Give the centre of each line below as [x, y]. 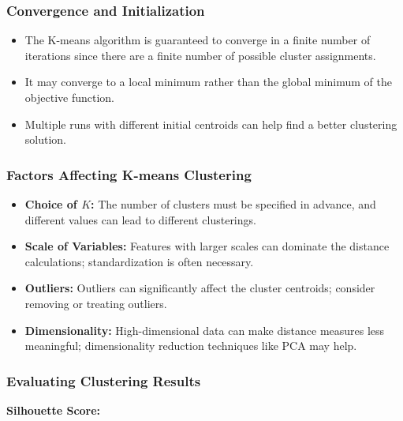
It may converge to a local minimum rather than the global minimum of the [209, 82]
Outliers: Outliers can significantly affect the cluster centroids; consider [200, 288]
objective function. [69, 97]
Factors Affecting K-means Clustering [129, 174]
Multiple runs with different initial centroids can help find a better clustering [211, 124]
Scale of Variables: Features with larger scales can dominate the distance [207, 246]
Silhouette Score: [54, 410]
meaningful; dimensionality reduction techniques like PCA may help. [191, 346]
